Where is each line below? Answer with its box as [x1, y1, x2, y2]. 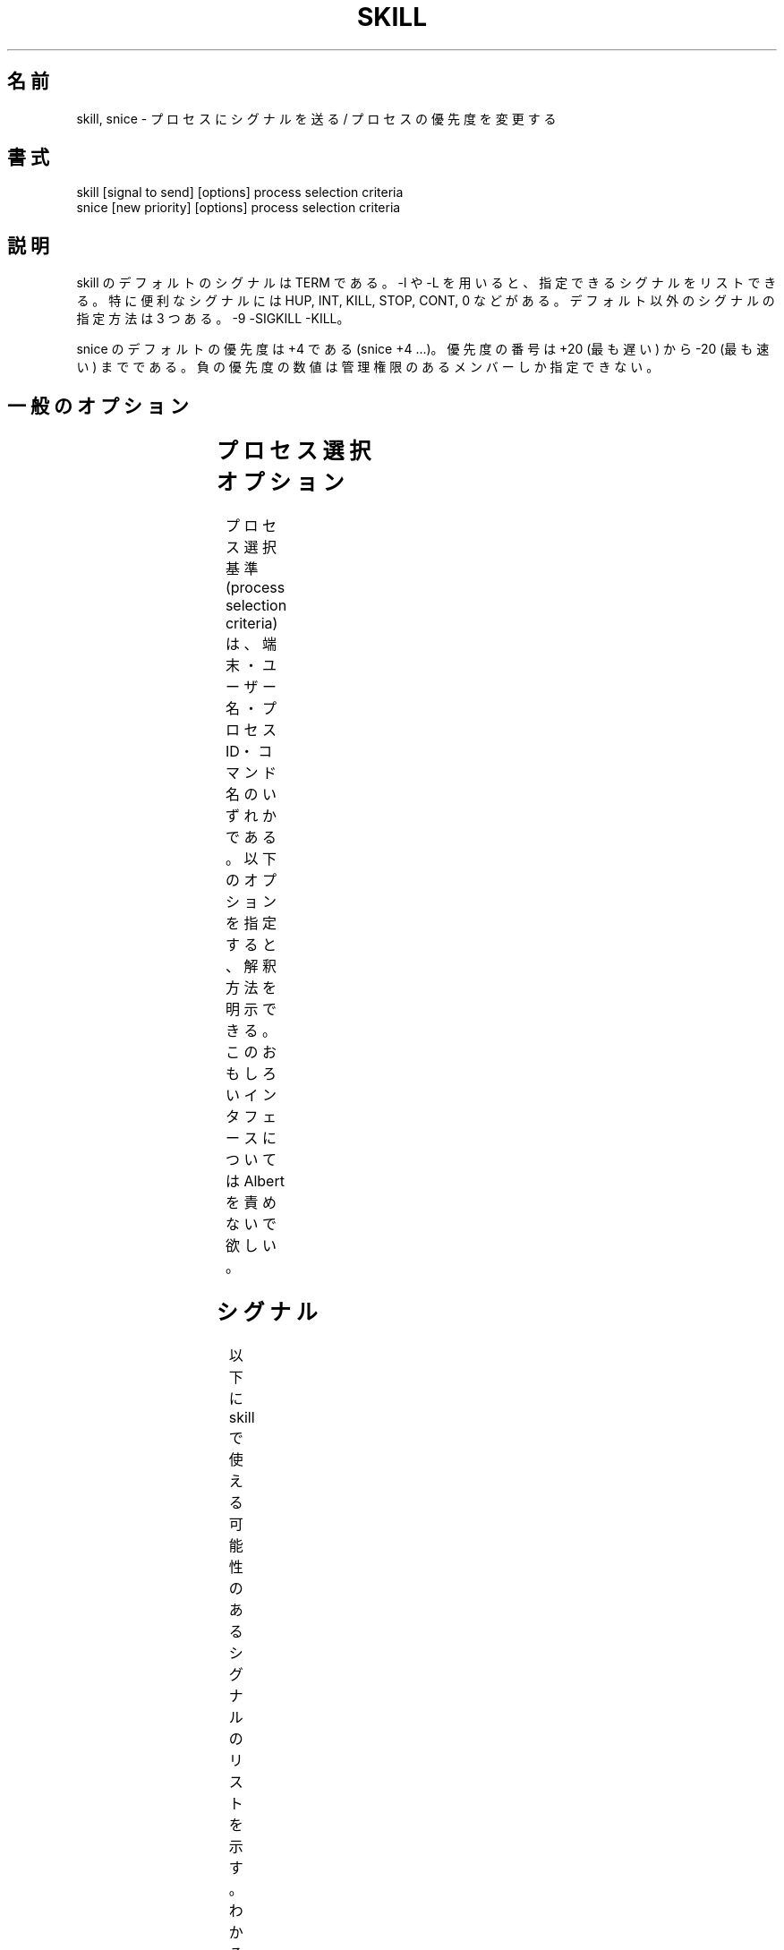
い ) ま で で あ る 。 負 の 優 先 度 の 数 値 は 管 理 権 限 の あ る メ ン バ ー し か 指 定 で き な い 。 [76, 359, 660, 375]
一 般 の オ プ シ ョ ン [7, 394, 189, 417]
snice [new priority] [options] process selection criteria [76, 200, 401, 216]
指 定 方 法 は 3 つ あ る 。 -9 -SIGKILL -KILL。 [76, 311, 350, 327]
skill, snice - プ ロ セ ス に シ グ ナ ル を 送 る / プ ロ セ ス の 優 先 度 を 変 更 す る [76, 110, 557, 126]
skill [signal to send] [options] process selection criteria [76, 184, 404, 201]
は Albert [225, 1172, 285, 1191]
